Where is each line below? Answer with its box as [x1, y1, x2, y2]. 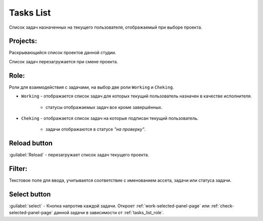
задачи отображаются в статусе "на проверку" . [45, 127, 146, 132]
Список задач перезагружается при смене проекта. [9, 58, 118, 64]
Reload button [9, 139, 53, 147]
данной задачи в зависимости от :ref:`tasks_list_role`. [54, 210, 164, 216]
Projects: [9, 37, 38, 45]
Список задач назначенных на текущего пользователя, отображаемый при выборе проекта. [9, 24, 202, 30]
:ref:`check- [210, 203, 234, 209]
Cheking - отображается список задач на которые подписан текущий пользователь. [21, 115, 199, 121]
